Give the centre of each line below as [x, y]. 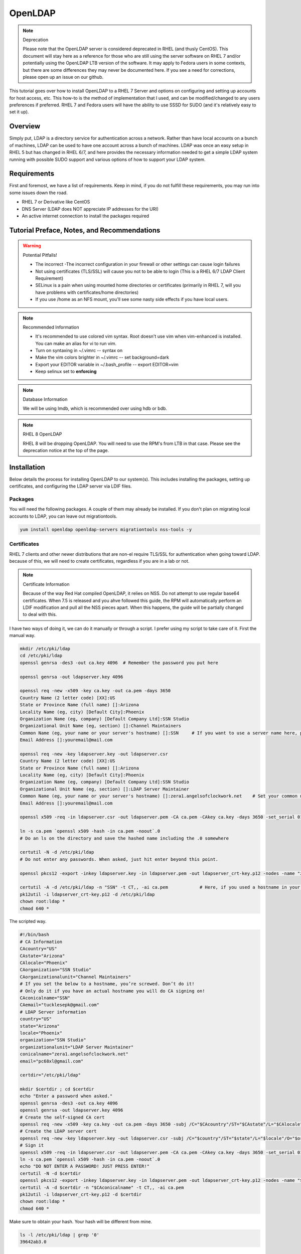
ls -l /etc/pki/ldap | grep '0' [60, 1235]
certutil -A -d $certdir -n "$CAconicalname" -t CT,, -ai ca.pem [102, 1187]
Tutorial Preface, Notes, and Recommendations [85, 230]
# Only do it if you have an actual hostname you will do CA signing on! [112, 991]
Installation [27, 467]
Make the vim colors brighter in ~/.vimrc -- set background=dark [102, 357]
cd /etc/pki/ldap [41, 656]
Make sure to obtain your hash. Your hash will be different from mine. [81, 1221]
